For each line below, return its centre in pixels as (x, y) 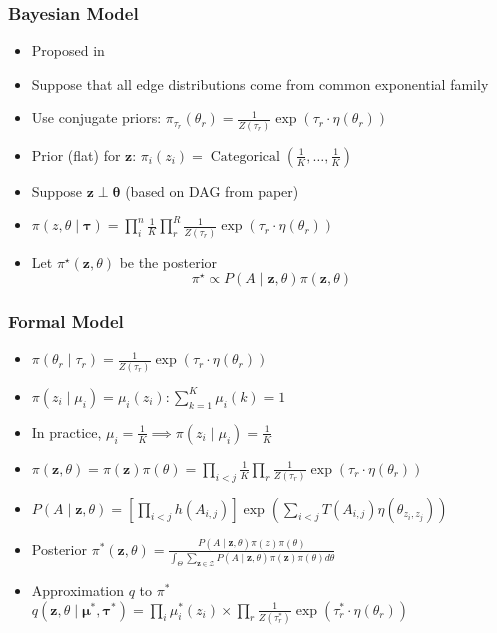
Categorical (245, 156)
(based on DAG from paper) (212, 190)
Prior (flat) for (76, 154)
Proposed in (68, 50)
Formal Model (66, 321)
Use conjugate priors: (96, 117)
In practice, (66, 431)
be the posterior (168, 261)
